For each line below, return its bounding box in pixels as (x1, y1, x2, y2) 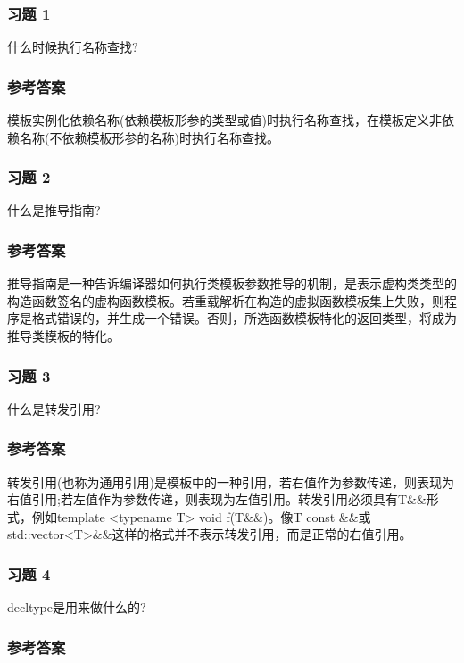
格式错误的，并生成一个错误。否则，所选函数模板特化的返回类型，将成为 (31, 309, 457, 327)
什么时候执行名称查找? (7, 37, 138, 56)
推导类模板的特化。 (7, 327, 120, 345)
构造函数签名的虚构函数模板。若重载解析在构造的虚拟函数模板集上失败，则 (7, 291, 444, 310)
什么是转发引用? (7, 399, 101, 418)
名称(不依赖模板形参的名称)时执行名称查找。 (19, 128, 279, 146)
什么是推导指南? (7, 201, 101, 220)
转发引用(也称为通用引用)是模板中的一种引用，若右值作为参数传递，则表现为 (7, 472, 454, 491)
